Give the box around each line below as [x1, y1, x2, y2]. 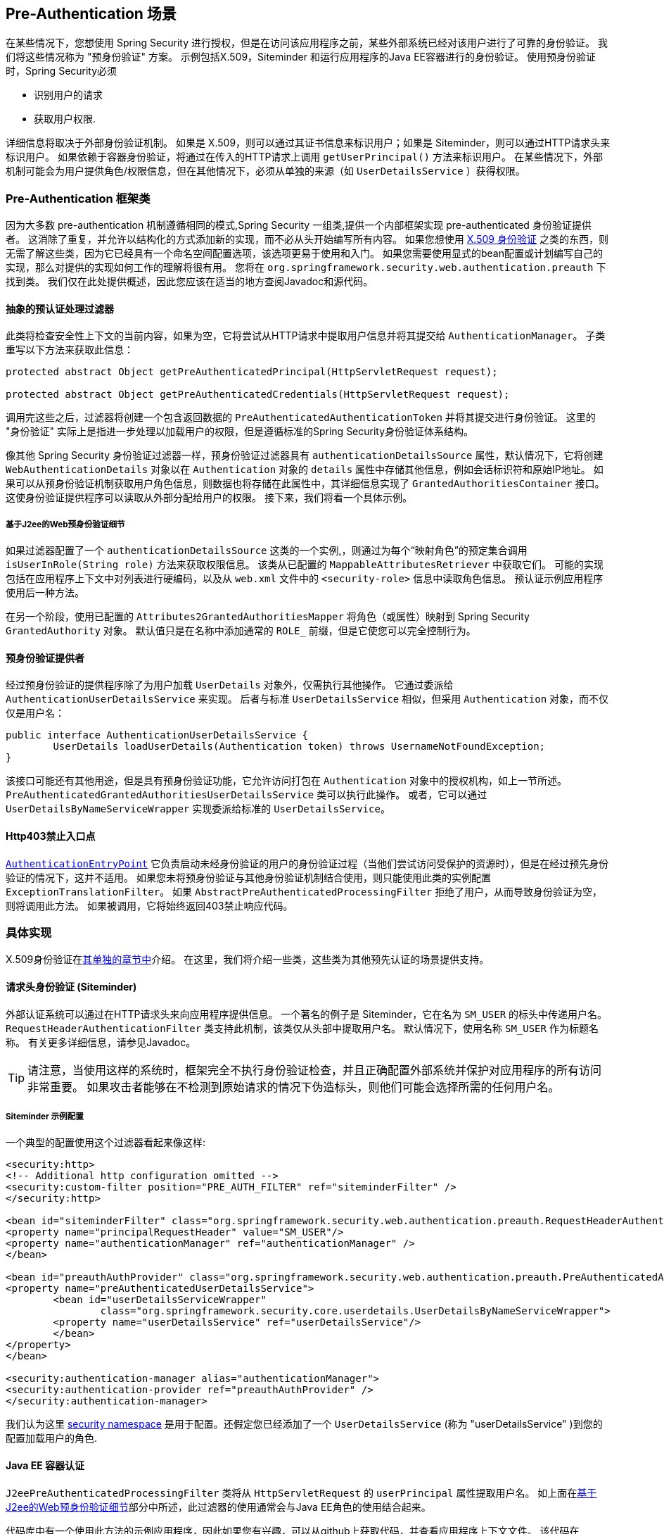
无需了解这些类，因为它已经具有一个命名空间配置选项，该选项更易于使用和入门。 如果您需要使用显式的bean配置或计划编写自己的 [6, 247, 603, 260]
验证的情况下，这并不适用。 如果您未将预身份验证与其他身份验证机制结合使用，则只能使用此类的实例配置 [6, 871, 491, 884]
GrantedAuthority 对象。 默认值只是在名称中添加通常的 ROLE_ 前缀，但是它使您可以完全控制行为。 [6, 624, 476, 637]
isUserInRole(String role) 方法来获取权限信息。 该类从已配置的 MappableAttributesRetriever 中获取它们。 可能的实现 [6, 558, 604, 571]
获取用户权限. [34, 113, 96, 125]
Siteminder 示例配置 [6, 1111, 84, 1121]
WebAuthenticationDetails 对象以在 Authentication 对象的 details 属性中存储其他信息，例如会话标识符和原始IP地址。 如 [6, 463, 604, 476]
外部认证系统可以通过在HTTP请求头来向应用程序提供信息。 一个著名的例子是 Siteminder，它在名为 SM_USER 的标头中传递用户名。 [6, 1007, 608, 1020]
